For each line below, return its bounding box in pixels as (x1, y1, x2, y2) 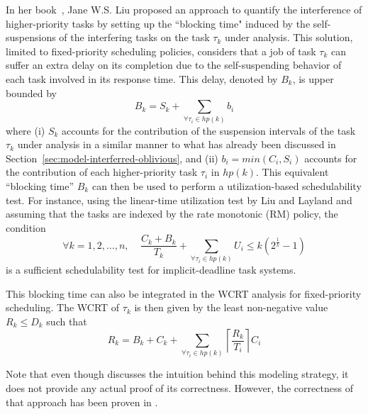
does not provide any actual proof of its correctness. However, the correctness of (6, 381, 353, 396)
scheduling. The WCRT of (6, 300, 120, 315)
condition (6, 220, 46, 235)
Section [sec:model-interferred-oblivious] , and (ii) (6, 150, 218, 165)
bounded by (6, 85, 57, 100)
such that (46, 313, 87, 328)
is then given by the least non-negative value (134, 300, 328, 315)
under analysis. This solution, (224, 30, 353, 45)
